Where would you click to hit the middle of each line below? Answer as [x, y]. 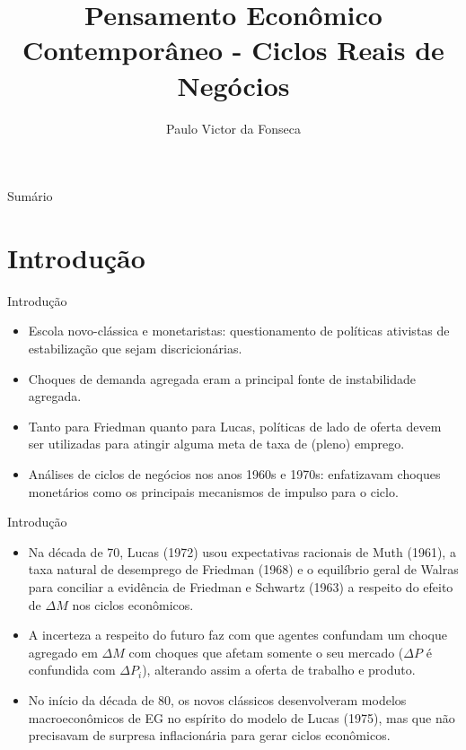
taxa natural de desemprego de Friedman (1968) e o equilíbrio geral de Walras [243, 569]
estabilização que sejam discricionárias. [135, 348]
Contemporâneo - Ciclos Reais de [233, 50]
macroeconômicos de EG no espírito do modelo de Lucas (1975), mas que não [242, 717]
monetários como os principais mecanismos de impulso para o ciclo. [213, 491]
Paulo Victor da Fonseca [233, 128]
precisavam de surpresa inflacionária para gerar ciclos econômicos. [209, 735]
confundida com [72, 670]
